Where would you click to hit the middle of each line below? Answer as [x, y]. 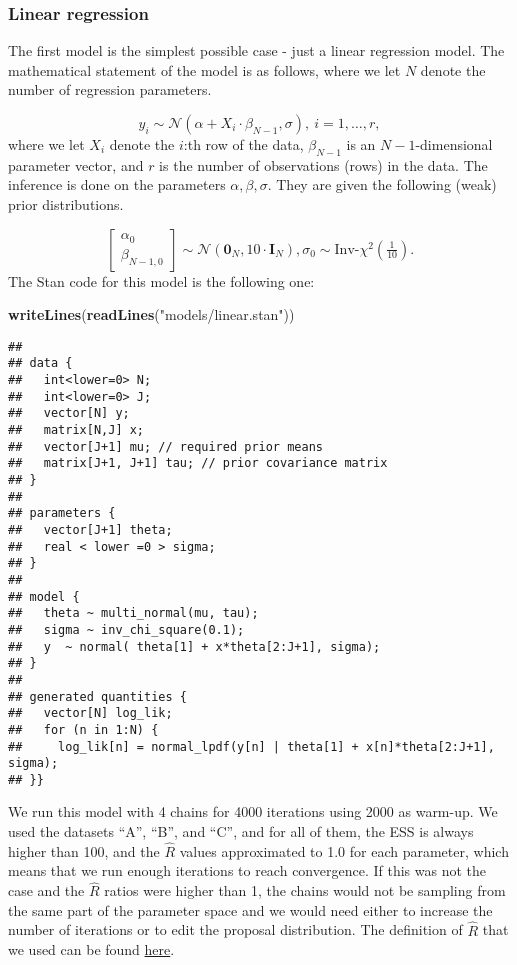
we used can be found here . [91, 949]
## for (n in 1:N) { [83, 729]
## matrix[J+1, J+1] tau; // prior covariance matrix [198, 463]
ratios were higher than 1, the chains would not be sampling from [305, 890]
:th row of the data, [243, 144]
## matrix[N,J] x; [76, 430]
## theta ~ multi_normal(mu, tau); [133, 613]
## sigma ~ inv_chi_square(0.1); [126, 629]
